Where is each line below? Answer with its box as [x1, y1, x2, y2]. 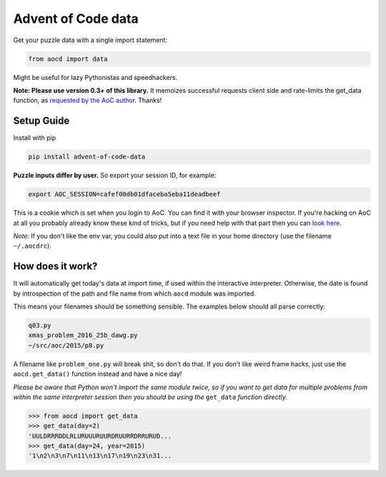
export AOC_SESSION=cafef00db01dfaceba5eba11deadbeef [28, 190, 221, 199]
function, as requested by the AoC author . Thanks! [13, 96, 162, 105]
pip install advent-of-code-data [28, 153, 146, 161]
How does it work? [13, 261, 98, 273]
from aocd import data [28, 54, 108, 63]
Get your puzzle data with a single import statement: [13, 36, 168, 44]
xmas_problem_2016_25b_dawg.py [28, 331, 139, 339]
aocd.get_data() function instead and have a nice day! [13, 370, 182, 378]
